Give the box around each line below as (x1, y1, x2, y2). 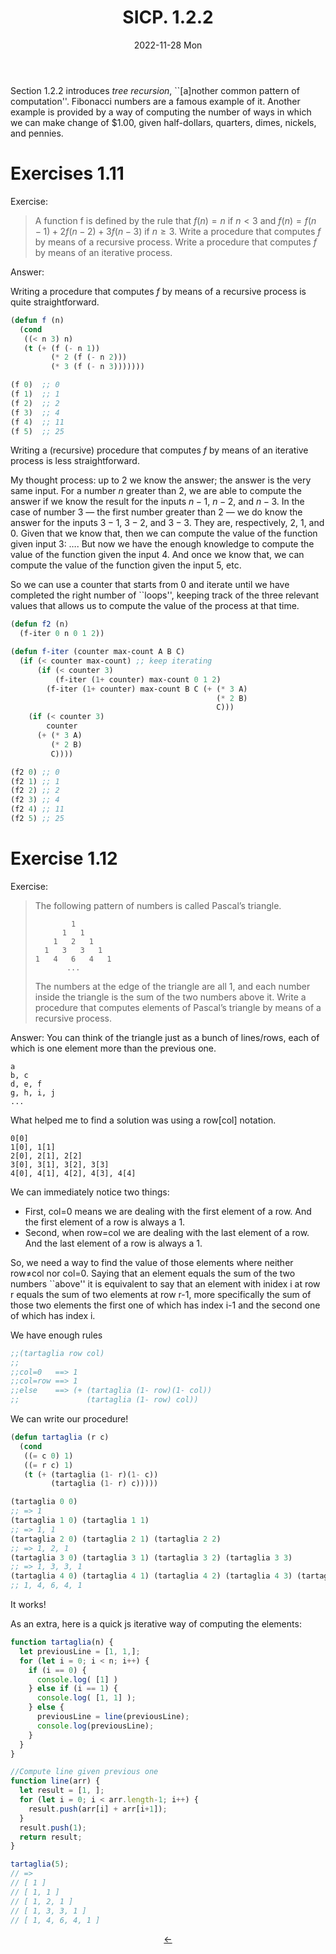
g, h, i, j (10, 1087, 56, 1098)
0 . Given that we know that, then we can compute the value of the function (10, 527, 318, 540)
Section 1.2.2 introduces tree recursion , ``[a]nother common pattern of (10, 84, 300, 96)
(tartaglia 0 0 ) (10, 1497, 78, 1507)
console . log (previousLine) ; (36, 1721, 155, 1731)
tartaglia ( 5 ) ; (10, 1859, 70, 1870)
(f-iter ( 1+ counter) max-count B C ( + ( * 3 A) (46, 684, 248, 694)
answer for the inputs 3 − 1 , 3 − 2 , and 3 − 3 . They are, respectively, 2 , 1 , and (10, 517, 325, 529)
